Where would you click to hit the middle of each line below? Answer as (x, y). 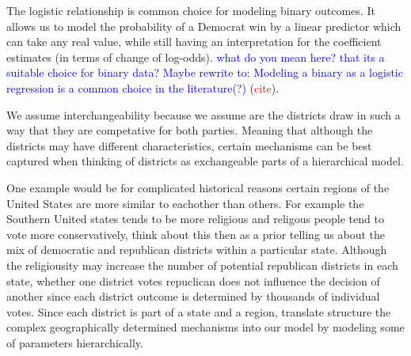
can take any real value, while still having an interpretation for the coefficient (194, 42)
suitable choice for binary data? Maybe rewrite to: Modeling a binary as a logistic (205, 72)
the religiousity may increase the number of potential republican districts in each (202, 265)
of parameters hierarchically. (75, 342)
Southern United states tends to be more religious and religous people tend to (195, 219)
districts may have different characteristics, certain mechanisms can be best (189, 145)
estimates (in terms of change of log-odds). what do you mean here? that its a (196, 57)
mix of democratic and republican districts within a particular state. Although (197, 250)
